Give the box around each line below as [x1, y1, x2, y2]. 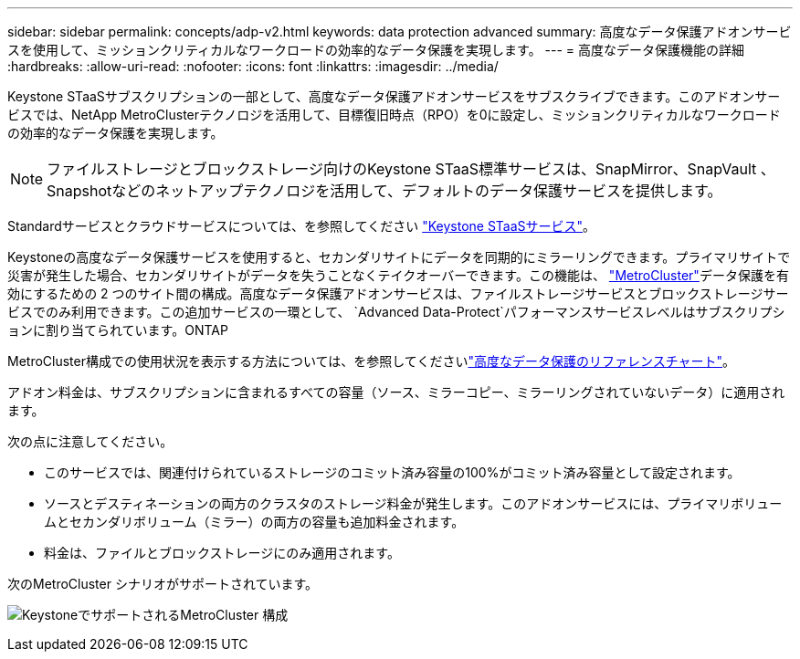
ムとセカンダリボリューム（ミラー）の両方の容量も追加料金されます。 [44, 514, 465, 529]
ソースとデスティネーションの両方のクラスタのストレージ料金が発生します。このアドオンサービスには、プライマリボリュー [44, 496, 783, 511]
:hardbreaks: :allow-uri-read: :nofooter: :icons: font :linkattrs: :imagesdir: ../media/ [7, 58, 499, 74]
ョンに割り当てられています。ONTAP [7, 322, 228, 338]
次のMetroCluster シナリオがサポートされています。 [7, 576, 319, 591]
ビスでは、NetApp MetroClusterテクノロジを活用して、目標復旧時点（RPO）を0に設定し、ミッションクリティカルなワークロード [7, 107, 781, 122]
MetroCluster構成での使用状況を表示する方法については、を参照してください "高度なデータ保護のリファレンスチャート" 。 [7, 353, 736, 369]
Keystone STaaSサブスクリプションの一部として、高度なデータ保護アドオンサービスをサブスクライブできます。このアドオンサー [7, 89, 781, 104]
